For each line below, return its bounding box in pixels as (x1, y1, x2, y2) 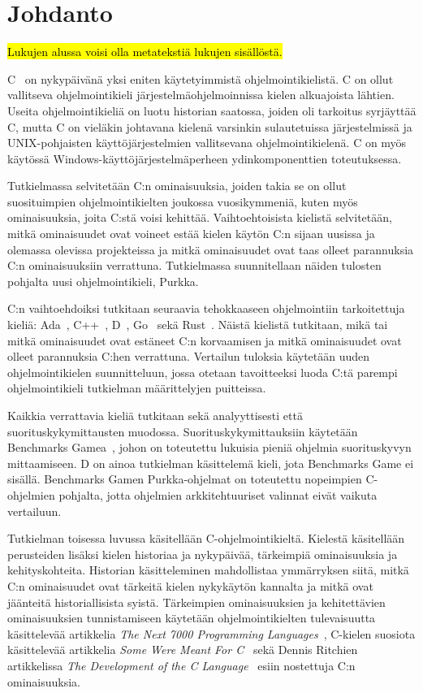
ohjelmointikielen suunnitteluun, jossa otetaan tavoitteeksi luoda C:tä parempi (7, 363, 398, 380)
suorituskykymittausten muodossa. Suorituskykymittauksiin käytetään (7, 422, 358, 440)
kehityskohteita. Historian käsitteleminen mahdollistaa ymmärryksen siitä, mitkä (7, 561, 409, 578)
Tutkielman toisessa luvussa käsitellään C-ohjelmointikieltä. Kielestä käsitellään (7, 530, 405, 547)
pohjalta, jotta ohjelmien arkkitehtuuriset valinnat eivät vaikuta (58, 486, 378, 503)
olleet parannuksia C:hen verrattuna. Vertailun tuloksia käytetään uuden (7, 348, 370, 365)
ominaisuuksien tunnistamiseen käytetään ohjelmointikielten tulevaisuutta (7, 609, 376, 626)
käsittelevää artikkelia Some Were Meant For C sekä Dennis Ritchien (7, 641, 358, 658)
